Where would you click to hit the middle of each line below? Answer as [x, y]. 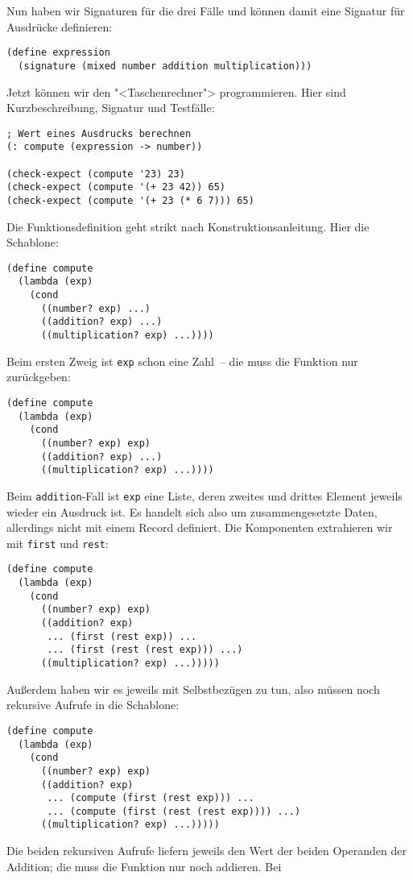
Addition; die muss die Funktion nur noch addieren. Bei [144, 866]
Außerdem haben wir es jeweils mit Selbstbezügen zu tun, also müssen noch [193, 689]
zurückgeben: [39, 377]
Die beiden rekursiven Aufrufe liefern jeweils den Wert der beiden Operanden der [206, 851]
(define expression [58, 53]
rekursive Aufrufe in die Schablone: [93, 705]
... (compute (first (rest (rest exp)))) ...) [174, 811]
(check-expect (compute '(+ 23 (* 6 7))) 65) [130, 200]
